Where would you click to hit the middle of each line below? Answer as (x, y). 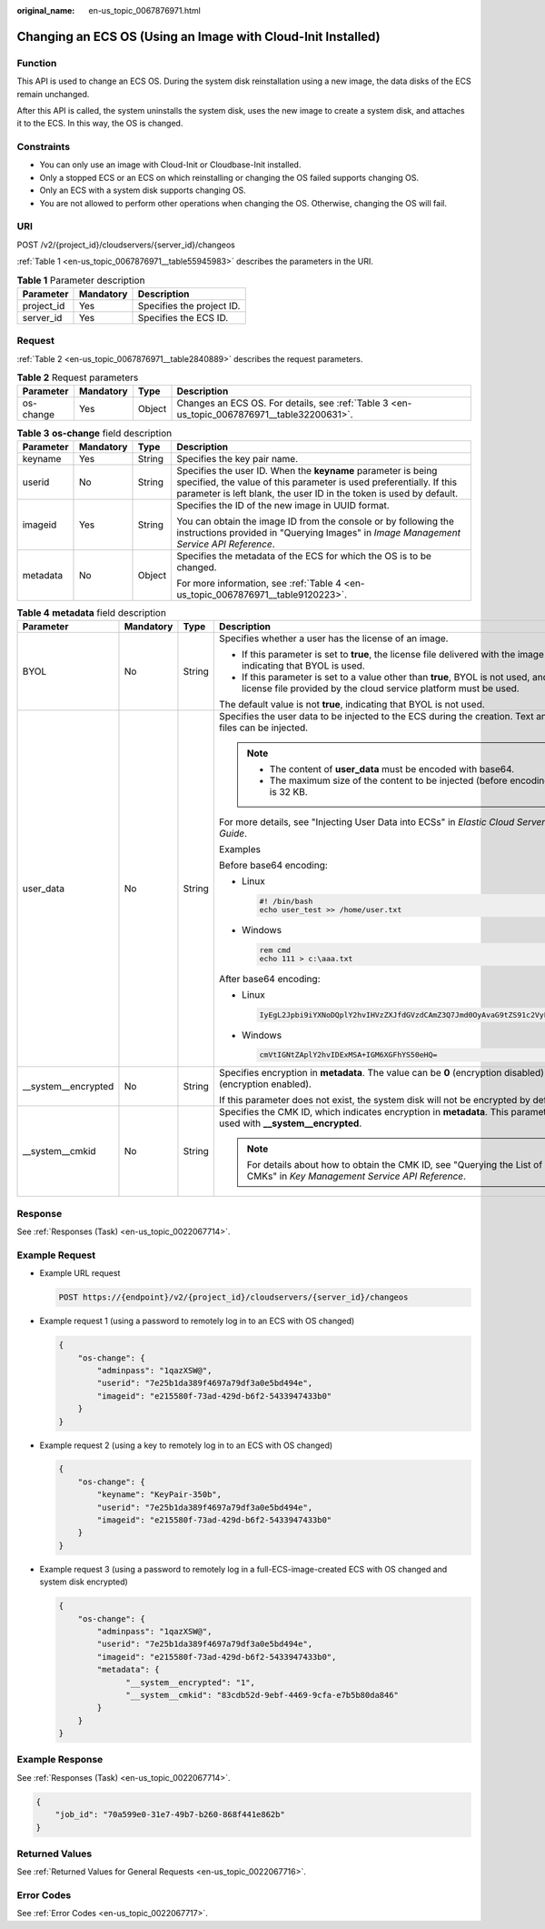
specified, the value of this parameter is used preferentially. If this (317, 482)
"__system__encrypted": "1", (191, 1682)
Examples (240, 849)
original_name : (46, 10)
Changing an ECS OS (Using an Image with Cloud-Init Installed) (198, 36)
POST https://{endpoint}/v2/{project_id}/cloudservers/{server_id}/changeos (233, 1297)
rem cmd (275, 950)
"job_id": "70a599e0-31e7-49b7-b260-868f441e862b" (170, 1815)
